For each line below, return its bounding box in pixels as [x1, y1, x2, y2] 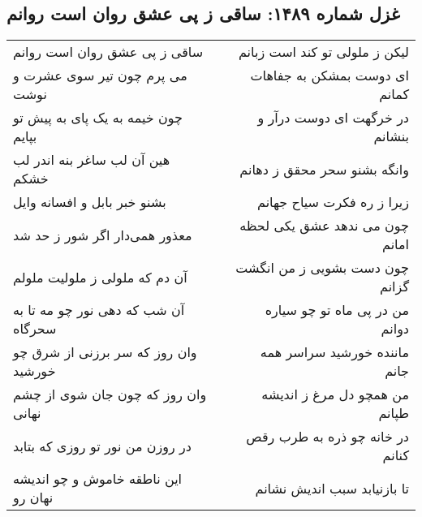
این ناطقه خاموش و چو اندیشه [13, 469, 183, 489]
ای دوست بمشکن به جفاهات [250, 66, 409, 85]
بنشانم [373, 127, 409, 146]
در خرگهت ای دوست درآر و [257, 108, 409, 127]
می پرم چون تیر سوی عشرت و [13, 66, 187, 85]
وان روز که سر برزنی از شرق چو [13, 343, 197, 362]
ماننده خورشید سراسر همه [260, 343, 409, 362]
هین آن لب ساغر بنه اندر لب [13, 150, 170, 170]
